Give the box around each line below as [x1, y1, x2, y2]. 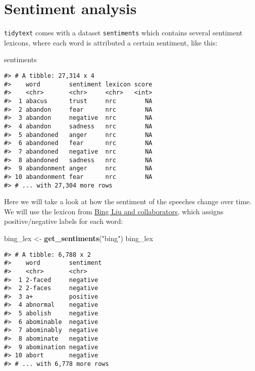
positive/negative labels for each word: [4, 216, 123, 226]
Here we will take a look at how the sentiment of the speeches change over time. [4, 196, 252, 207]
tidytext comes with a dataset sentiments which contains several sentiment [4, 27, 243, 38]
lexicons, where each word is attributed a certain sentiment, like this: [4, 37, 218, 48]
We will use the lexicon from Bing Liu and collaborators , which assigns [4, 206, 224, 216]
